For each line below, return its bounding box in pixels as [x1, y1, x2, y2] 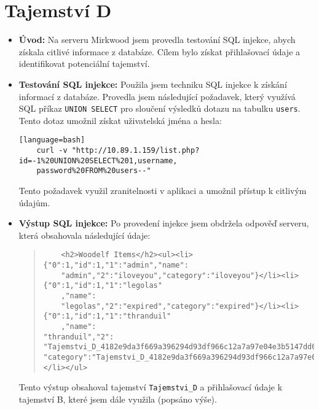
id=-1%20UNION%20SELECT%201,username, [18, 156, 178, 165]
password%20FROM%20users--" [36, 166, 151, 176]
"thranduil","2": [43, 332, 114, 341]
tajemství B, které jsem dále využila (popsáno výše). [18, 392, 217, 405]
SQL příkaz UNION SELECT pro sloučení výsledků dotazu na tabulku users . [18, 102, 301, 115]
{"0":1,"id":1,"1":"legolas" [43, 281, 162, 290]
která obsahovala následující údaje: [18, 228, 151, 241]
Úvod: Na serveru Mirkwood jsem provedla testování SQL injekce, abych [18, 33, 296, 46]
